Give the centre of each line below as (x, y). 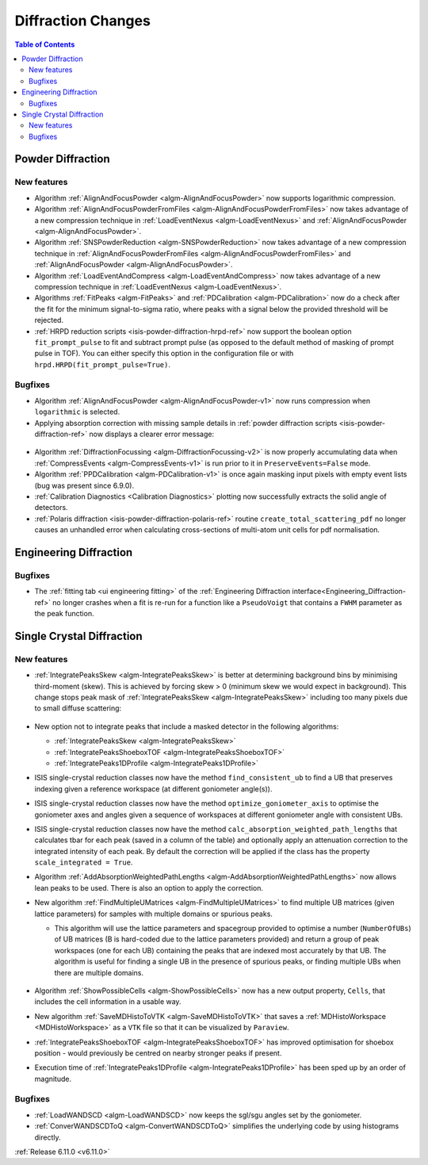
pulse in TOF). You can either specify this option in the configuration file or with (164, 354)
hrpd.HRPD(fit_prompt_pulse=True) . (102, 364)
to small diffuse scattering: (78, 708)
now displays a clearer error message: (151, 434)
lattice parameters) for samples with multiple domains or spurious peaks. (154, 914)
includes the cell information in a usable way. (108, 1002)
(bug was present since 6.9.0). (84, 485)
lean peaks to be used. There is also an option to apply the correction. (149, 887)
